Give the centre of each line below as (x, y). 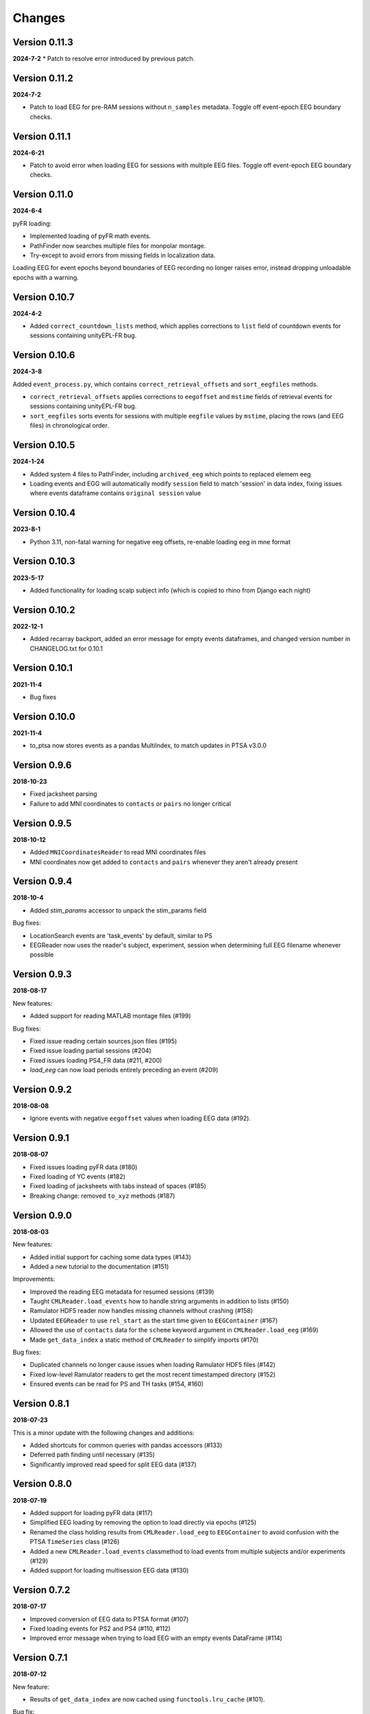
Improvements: (34, 1279)
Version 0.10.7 (44, 297)
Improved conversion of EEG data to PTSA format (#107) (109, 1619)
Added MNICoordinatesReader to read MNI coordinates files (118, 852)
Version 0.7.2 (41, 1590)
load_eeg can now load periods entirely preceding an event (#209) (124, 1070)
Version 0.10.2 (44, 610)
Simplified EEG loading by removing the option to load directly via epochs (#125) (143, 1523)
